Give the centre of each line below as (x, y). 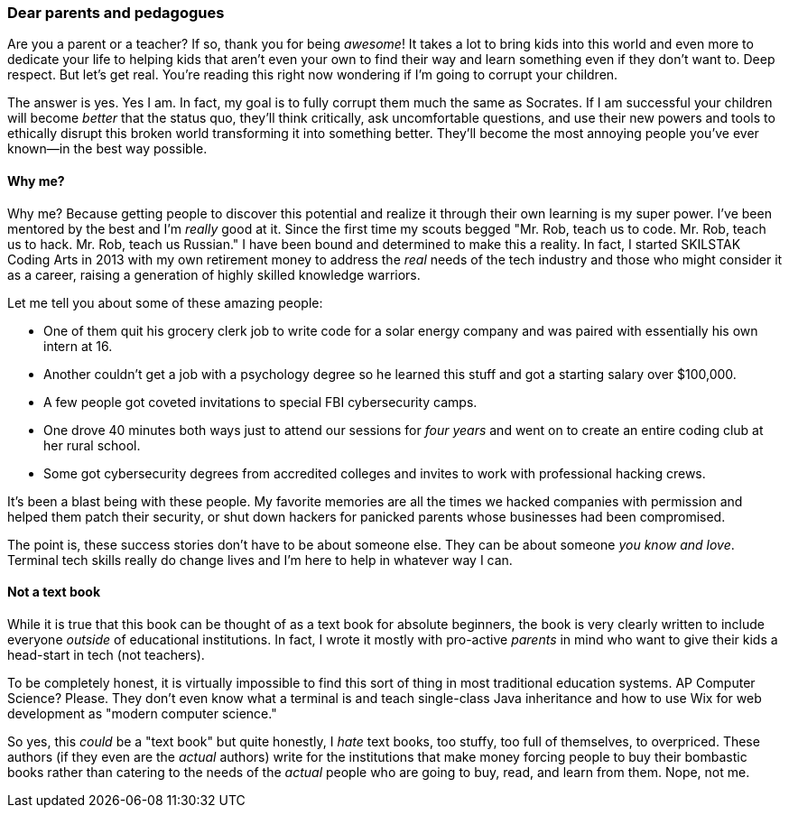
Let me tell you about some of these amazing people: (165, 302)
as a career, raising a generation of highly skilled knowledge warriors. (214, 274)
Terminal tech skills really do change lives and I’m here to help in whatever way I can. (260, 560)
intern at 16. (78, 346)
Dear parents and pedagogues (116, 13)
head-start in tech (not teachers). (106, 654)
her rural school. (92, 445)
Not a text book (54, 592)
